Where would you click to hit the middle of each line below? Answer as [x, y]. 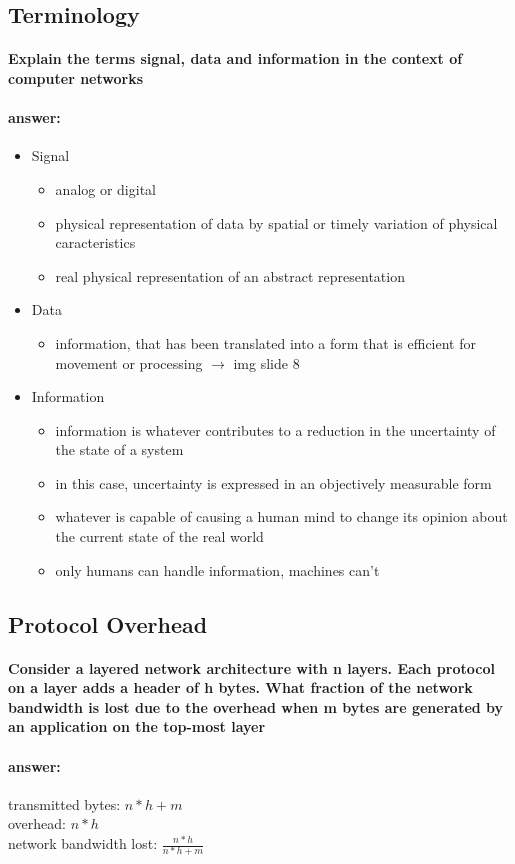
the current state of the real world [159, 536]
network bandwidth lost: [83, 843]
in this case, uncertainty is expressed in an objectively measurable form [273, 482]
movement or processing [129, 362]
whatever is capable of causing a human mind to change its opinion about [281, 516]
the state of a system [119, 449]
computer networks [76, 77]
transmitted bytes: [64, 803]
